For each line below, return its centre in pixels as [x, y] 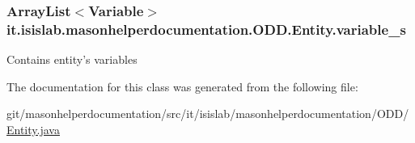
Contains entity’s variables [72, 59]
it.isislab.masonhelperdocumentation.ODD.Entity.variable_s [206, 29]
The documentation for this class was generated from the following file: [182, 86]
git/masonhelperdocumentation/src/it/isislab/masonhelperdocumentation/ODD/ [208, 114]
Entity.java [33, 129]
